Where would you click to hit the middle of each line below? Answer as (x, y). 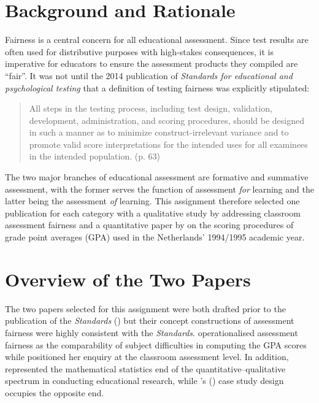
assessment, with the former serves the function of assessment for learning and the (159, 189)
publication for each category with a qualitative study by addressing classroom (153, 213)
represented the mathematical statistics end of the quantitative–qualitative (145, 368)
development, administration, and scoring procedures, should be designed (167, 120)
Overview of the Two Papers (128, 279)
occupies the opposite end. (55, 392)
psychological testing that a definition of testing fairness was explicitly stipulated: (157, 87)
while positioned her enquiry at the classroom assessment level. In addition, (147, 357)
